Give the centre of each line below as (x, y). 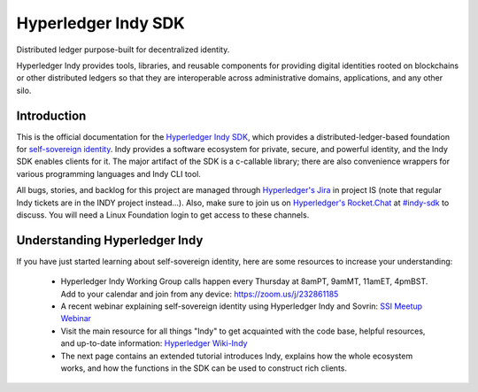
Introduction (51, 115)
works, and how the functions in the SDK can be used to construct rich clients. (204, 368)
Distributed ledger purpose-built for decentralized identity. (123, 50)
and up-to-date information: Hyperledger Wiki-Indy (154, 343)
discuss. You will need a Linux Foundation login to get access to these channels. (163, 215)
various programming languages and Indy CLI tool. (108, 173)
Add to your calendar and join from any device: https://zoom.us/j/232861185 (200, 294)
